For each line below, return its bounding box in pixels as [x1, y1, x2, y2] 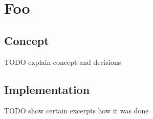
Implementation [4, 81, 90, 97]
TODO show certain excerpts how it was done [4, 105, 149, 116]
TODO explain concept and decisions [4, 56, 121, 67]
